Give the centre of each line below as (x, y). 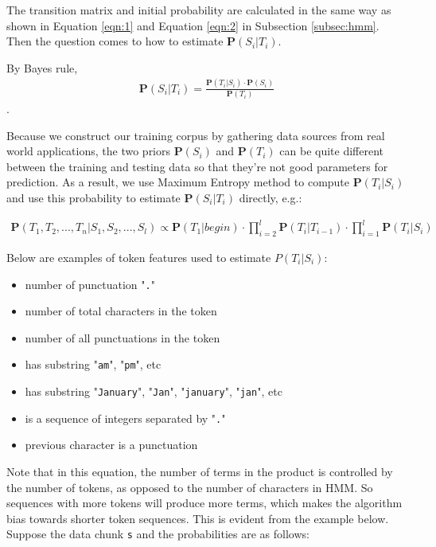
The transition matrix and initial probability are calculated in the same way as (199, 10)
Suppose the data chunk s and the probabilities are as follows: (158, 534)
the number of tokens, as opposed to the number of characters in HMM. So (190, 487)
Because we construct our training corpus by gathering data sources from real (196, 135)
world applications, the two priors (89, 151)
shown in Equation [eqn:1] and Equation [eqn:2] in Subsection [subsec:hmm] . (193, 25)
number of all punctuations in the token (123, 337)
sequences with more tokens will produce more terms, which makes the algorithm (204, 503)
